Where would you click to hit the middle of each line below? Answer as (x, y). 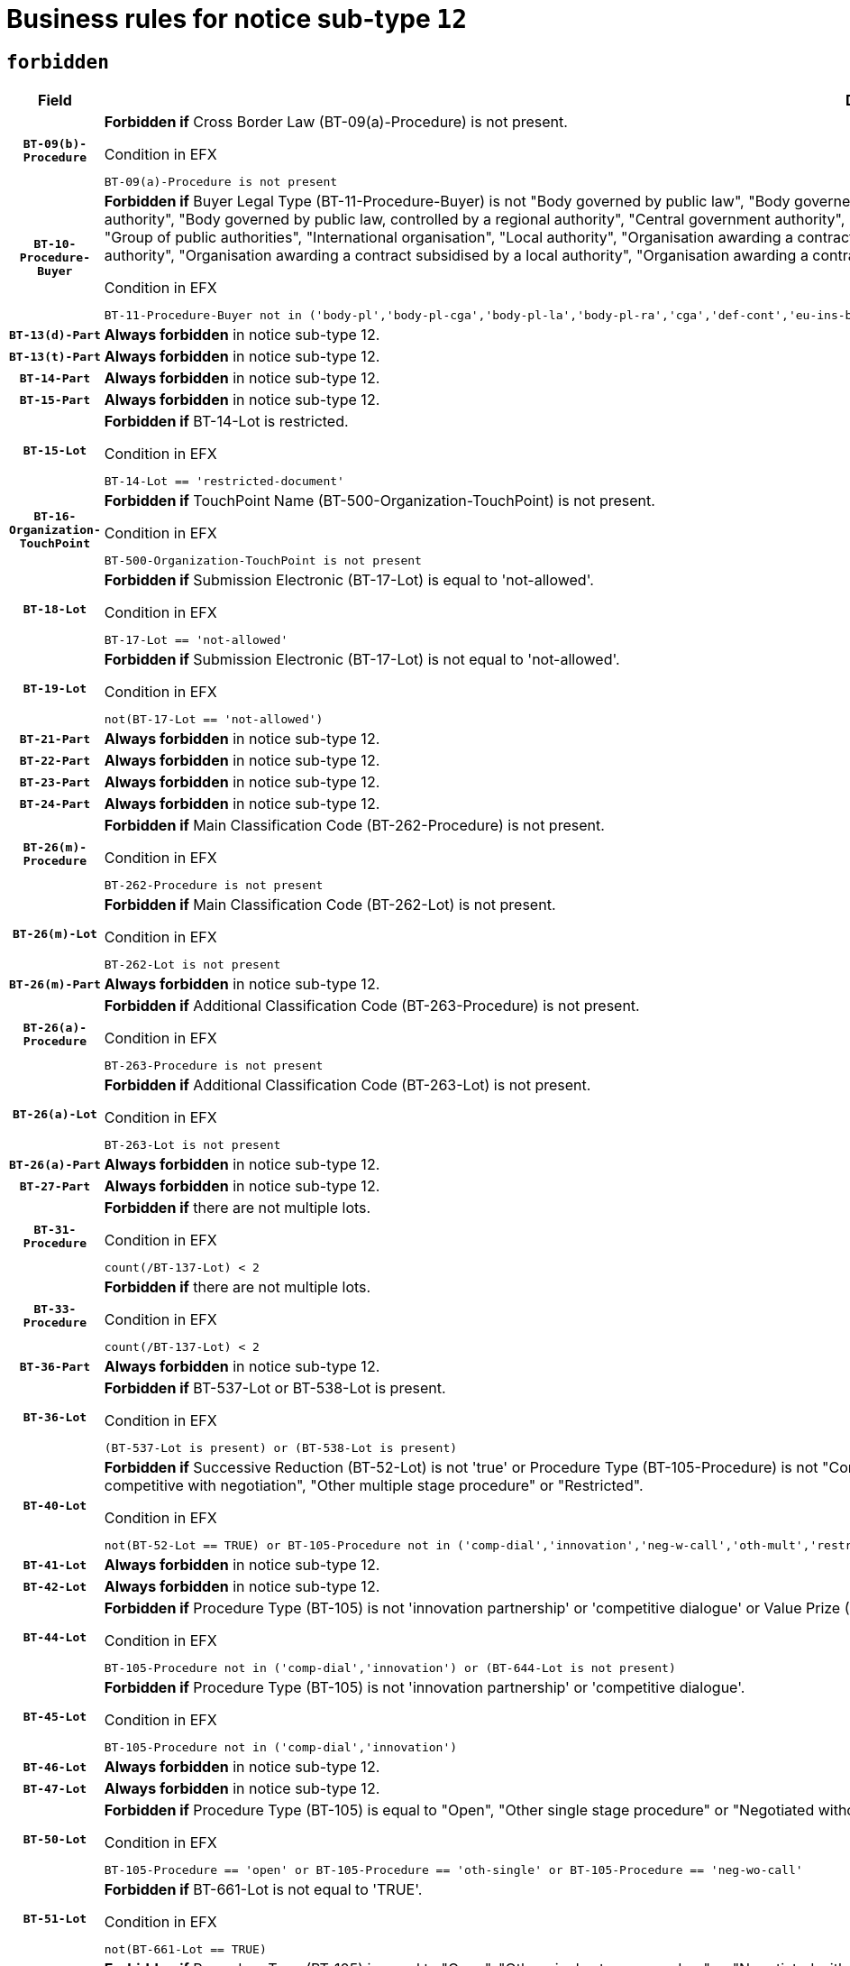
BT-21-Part (55, 739)
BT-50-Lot (55, 1839)
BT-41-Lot (55, 1565)
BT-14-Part (55, 378)
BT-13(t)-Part (55, 356)
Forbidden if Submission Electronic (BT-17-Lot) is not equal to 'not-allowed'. (362, 660)
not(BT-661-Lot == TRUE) (185, 1950)
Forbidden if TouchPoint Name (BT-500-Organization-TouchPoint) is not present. (379, 501)
